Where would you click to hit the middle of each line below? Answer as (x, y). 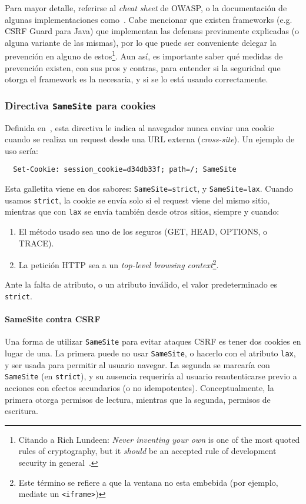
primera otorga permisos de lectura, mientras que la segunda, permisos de (138, 399)
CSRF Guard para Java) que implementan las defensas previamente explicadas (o (152, 31)
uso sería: (21, 150)
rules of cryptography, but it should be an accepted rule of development (147, 451)
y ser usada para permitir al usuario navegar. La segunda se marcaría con (137, 364)
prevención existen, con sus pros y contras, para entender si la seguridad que (143, 67)
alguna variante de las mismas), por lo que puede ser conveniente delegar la (141, 42)
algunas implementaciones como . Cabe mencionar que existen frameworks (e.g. (149, 19)
